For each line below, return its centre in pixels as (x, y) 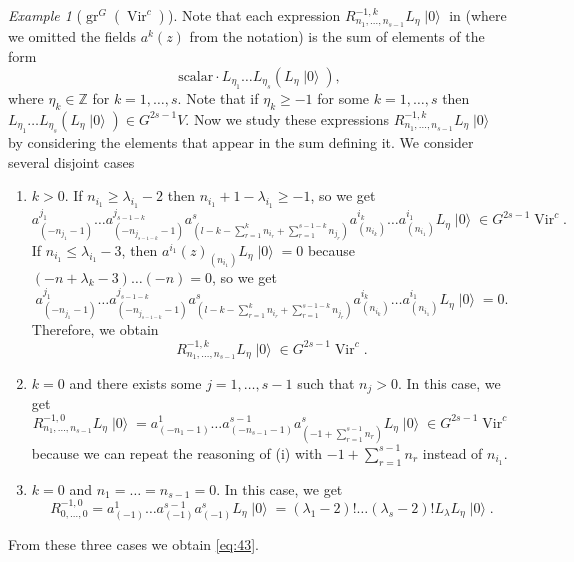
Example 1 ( (45, 15)
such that (326, 383)
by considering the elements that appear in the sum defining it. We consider (241, 142)
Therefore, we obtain (95, 329)
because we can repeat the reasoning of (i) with (177, 452)
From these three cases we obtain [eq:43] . (133, 544)
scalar (196, 76)
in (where (478, 15)
